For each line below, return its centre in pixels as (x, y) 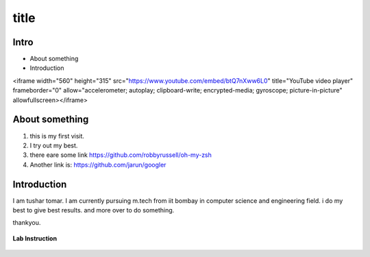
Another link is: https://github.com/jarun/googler (98, 164)
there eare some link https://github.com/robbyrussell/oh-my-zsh (121, 155)
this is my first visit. (57, 136)
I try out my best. (54, 145)
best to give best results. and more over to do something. (94, 210)
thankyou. (27, 223)
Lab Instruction (35, 238)
